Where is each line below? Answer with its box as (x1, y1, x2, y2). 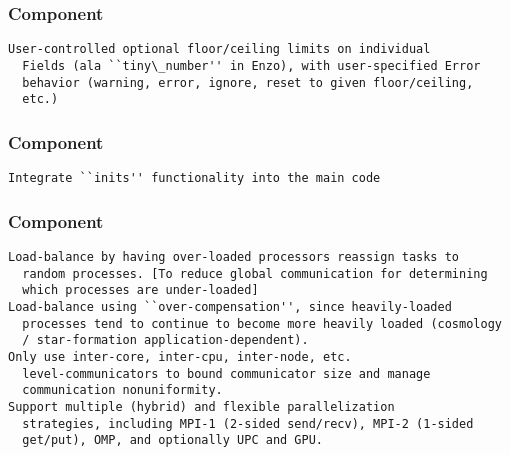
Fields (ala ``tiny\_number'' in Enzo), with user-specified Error (22, 58, 481, 73)
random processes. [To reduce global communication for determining (22, 266, 488, 281)
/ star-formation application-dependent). (22, 333, 309, 348)
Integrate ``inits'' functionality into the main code (8, 171, 381, 186)
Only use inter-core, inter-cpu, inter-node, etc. (8, 349, 352, 364)
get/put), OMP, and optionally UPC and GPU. (22, 433, 323, 448)
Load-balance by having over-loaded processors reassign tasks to (8, 249, 460, 264)
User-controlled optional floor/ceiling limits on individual (8, 42, 431, 57)
